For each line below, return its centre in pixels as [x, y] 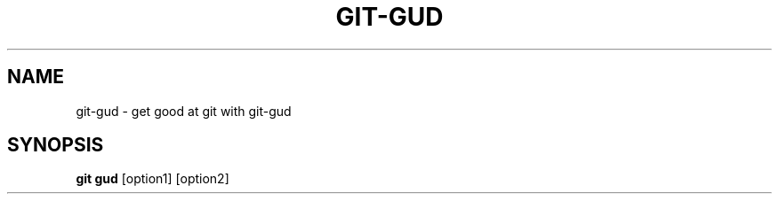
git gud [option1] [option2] [153, 179]
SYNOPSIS [56, 145]
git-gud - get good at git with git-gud [184, 111]
